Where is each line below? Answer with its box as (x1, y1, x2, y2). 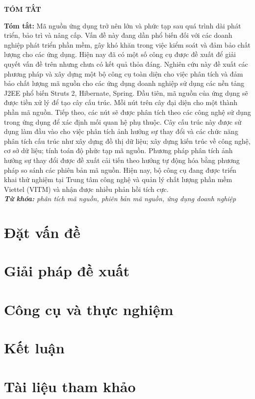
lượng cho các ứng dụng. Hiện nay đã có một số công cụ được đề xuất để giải (4, 49, 236, 59)
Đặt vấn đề (4, 222, 80, 242)
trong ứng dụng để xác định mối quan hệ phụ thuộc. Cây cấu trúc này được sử (4, 116, 241, 127)
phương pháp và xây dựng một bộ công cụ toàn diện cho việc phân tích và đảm (4, 68, 243, 79)
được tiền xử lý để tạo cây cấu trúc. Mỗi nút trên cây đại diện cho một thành (4, 97, 238, 107)
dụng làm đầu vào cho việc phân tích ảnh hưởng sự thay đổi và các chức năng (4, 126, 238, 136)
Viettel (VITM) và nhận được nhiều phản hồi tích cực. (4, 184, 169, 194)
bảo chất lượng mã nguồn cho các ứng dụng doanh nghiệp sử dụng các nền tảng (4, 78, 245, 88)
